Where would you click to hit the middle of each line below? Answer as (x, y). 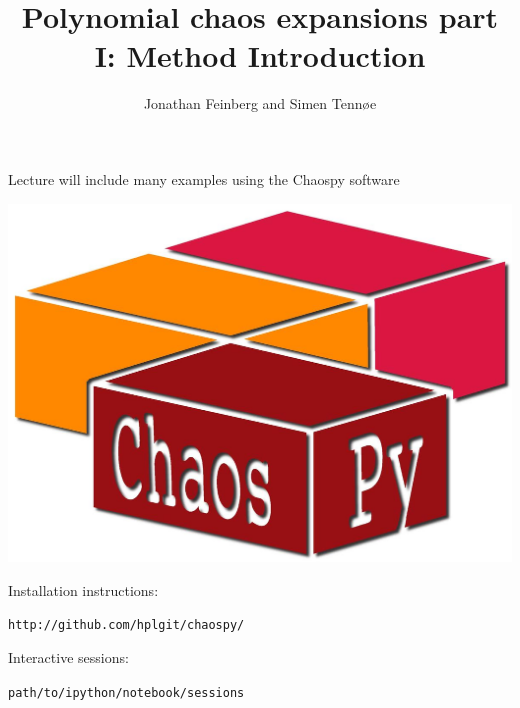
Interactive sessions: (68, 657)
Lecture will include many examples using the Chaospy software (204, 178)
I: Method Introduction (260, 55)
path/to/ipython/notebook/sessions (126, 692)
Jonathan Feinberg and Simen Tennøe (260, 103)
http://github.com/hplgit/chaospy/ (126, 625)
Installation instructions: (83, 589)
